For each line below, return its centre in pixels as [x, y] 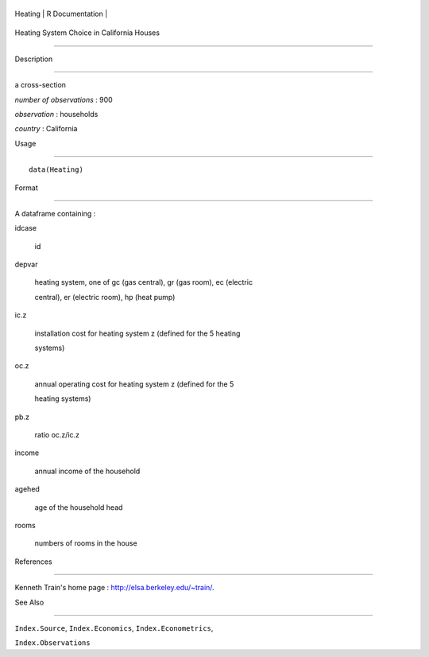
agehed [27, 489]
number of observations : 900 [64, 99]
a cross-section [41, 85]
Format [27, 188]
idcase [26, 228]
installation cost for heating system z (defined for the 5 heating [137, 333]
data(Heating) [56, 170]
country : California [46, 129]
